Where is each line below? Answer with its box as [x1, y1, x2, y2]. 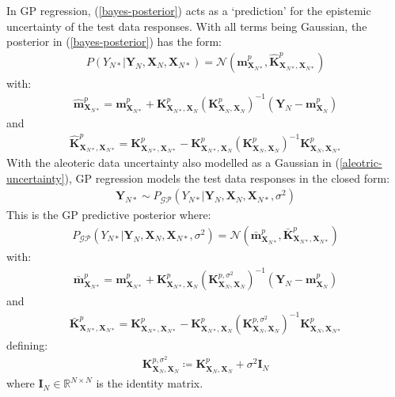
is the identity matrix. [96, 375, 203, 391]
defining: [6, 337, 48, 354]
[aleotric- [339, 154, 382, 171]
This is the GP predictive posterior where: [6, 206, 211, 223]
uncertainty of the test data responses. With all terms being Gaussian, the [6, 17, 367, 34]
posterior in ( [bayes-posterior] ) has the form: [6, 33, 222, 50]
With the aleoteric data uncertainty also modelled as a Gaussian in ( [6, 154, 340, 171]
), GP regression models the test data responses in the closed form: [64, 169, 390, 186]
